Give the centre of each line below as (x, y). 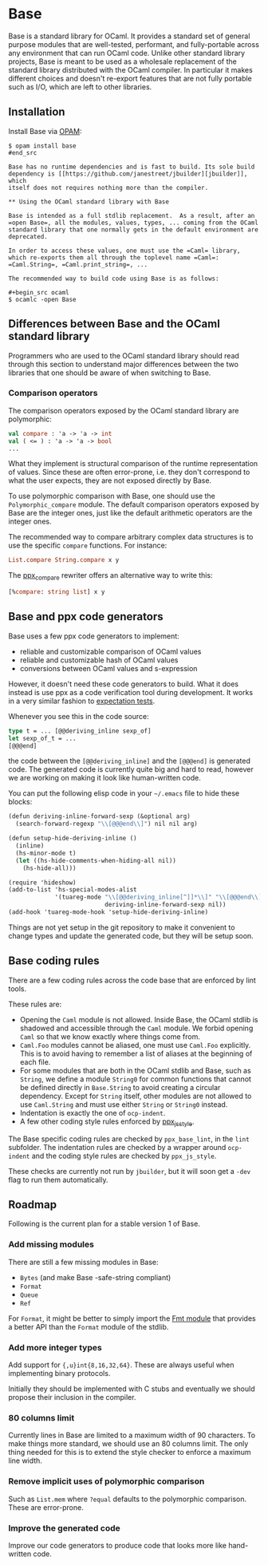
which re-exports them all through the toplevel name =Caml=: (114, 257)
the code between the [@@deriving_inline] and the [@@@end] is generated (130, 761)
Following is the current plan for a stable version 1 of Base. (104, 1224)
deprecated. (28, 236)
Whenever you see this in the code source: (79, 716)
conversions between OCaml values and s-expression (108, 668)
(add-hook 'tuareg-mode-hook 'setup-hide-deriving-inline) (108, 912)
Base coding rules (54, 961)
